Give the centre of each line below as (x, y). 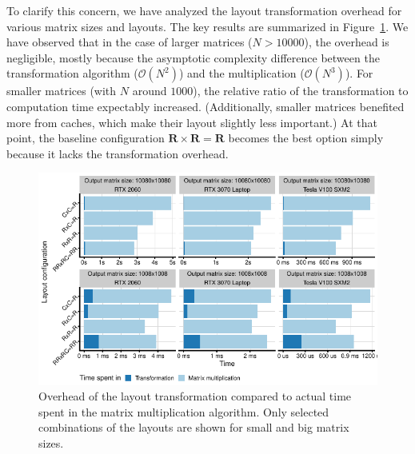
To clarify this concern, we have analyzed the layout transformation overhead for (204, 10)
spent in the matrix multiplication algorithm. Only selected (184, 411)
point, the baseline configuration (86, 138)
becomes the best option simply (306, 138)
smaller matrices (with (62, 91)
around (150, 91)
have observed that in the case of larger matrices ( (130, 42)
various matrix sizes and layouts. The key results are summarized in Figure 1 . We (207, 26)
